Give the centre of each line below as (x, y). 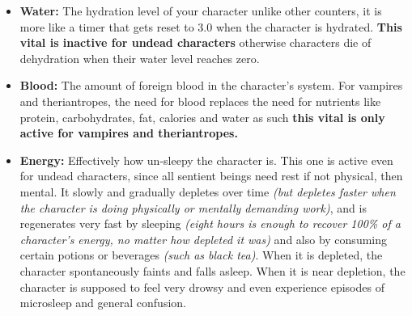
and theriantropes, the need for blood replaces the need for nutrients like (200, 101)
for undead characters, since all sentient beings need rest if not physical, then (211, 176)
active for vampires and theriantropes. (129, 133)
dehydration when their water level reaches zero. (140, 58)
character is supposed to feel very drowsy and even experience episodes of (202, 287)
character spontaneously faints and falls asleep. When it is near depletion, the (212, 270)
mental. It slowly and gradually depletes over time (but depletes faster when (208, 191)
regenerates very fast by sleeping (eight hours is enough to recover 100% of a (210, 223)
